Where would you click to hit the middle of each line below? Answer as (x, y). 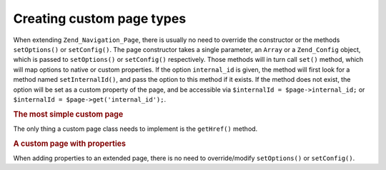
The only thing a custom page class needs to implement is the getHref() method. (135, 129)
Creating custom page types (100, 18)
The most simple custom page (68, 114)
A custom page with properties (70, 144)
